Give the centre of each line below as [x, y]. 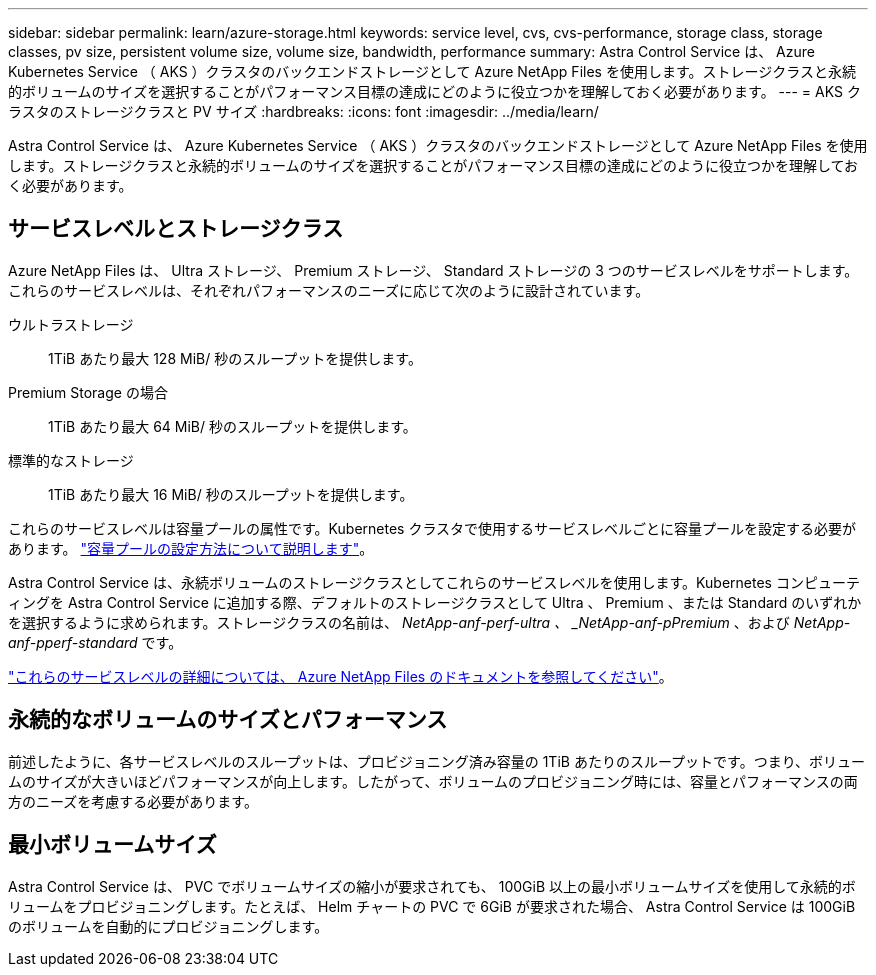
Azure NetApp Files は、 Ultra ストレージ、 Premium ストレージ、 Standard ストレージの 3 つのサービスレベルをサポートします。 [433, 270]
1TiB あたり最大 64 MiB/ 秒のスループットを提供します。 [232, 426]
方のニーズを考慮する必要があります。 [133, 801]
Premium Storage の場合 [88, 392]
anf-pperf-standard [73, 642]
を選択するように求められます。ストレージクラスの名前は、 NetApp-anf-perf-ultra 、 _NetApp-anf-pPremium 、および [399, 622]
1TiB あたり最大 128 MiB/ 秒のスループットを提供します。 [235, 358]
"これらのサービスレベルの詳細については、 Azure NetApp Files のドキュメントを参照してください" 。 [340, 676]
